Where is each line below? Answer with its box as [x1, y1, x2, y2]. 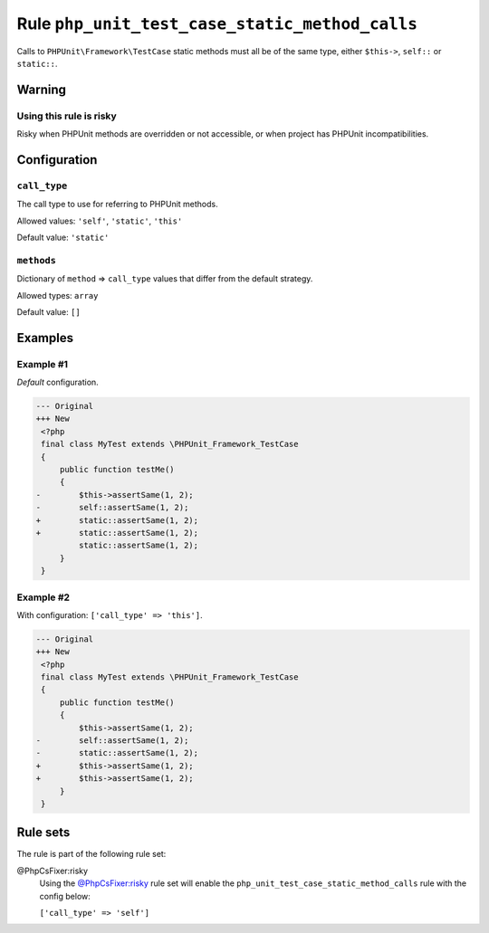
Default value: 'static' [16, 232, 110, 243]
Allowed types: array [16, 290, 99, 300]
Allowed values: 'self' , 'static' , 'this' [16, 215, 183, 226]
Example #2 [16, 591, 71, 604]
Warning [16, 81, 67, 97]
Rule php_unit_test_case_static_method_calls [16, 14, 418, 33]
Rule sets [16, 824, 71, 841]
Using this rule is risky [16, 109, 117, 122]
